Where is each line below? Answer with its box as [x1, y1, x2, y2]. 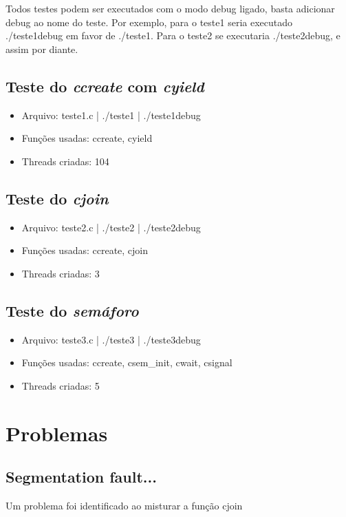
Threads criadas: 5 [21, 378, 100, 392]
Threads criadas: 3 [21, 266, 100, 280]
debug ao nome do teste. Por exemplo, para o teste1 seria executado [6, 14, 292, 29]
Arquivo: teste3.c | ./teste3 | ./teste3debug [21, 332, 201, 346]
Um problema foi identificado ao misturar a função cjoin [6, 498, 243, 512]
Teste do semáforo [6, 299, 139, 321]
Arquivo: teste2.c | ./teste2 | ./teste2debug [21, 220, 201, 234]
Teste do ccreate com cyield [6, 75, 204, 96]
